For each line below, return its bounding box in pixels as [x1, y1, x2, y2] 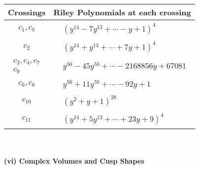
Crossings [8, 6, 46, 18]
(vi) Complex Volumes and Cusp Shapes [4, 156, 144, 166]
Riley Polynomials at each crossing [53, 6, 191, 18]
